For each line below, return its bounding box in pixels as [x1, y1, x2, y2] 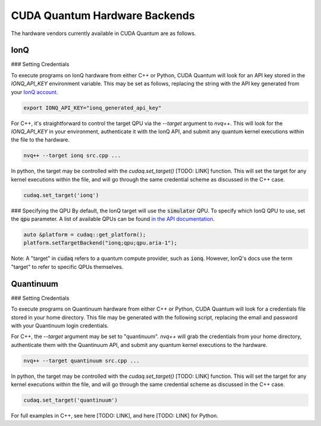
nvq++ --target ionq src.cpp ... [23, 152, 121, 159]
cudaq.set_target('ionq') [23, 192, 99, 199]
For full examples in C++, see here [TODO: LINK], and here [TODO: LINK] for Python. [11, 412, 219, 419]
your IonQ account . [11, 88, 58, 95]
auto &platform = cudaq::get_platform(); [23, 231, 146, 238]
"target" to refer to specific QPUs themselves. [11, 263, 124, 270]
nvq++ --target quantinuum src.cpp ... [23, 357, 140, 364]
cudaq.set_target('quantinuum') [23, 397, 118, 404]
